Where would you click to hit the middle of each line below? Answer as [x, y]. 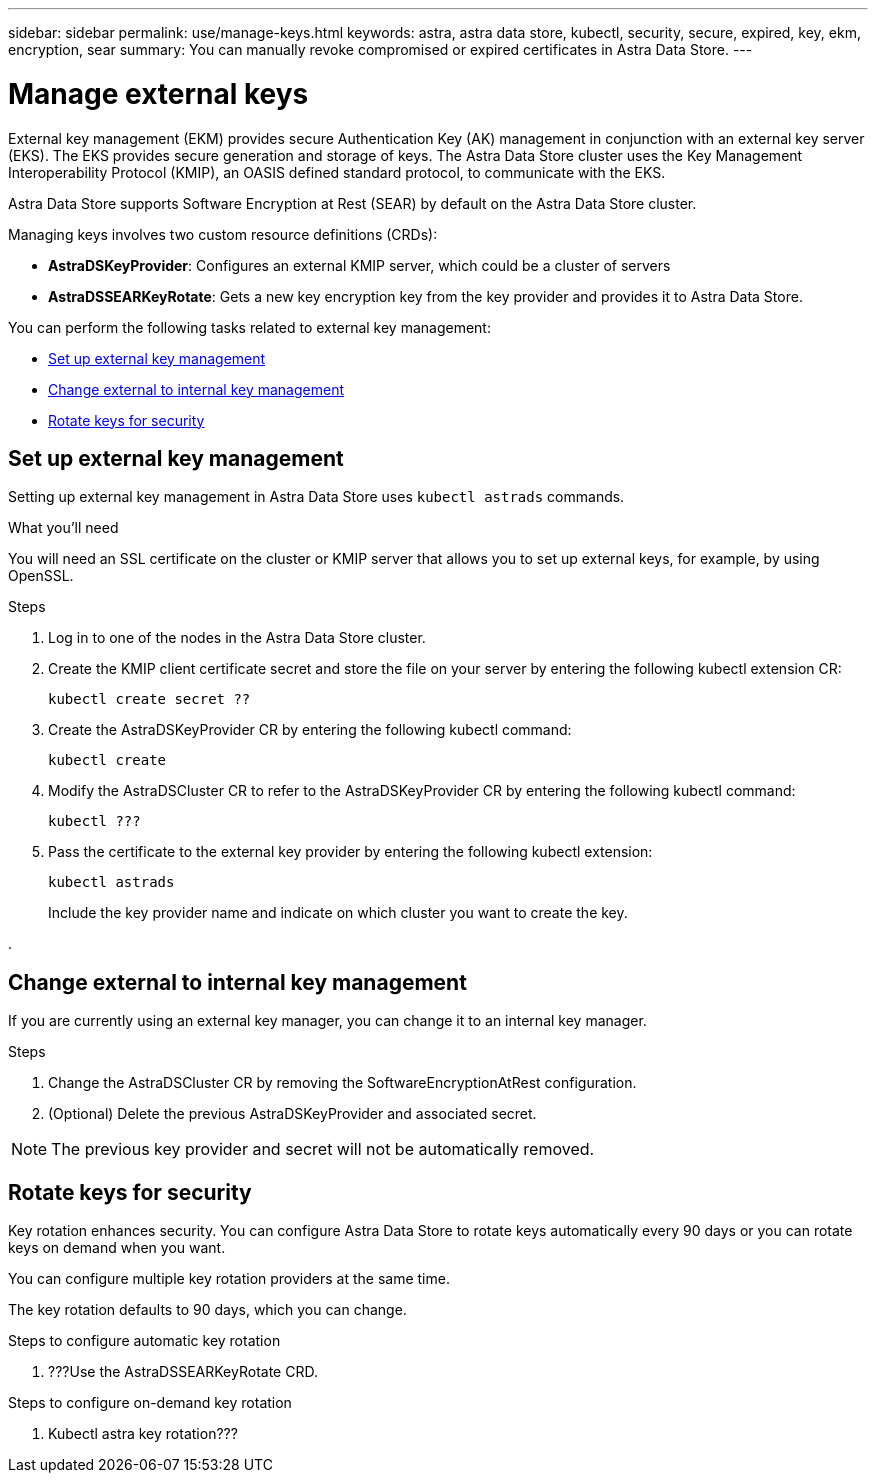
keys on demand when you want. [117, 1248]
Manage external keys [158, 93]
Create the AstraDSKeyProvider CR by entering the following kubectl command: [310, 730]
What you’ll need [63, 528]
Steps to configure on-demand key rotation [150, 1403]
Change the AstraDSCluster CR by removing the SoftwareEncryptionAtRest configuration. [342, 1083]
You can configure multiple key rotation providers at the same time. [229, 1279]
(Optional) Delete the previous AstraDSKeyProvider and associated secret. [292, 1114]
